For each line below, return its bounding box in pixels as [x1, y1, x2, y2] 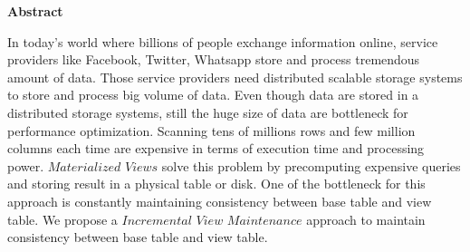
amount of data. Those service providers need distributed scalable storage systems [7, 67, 463, 86]
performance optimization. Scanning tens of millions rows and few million [7, 121, 416, 140]
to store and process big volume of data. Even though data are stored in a [7, 85, 419, 104]
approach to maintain [306, 209, 426, 228]
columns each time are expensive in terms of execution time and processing [7, 139, 425, 158]
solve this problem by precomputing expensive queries [161, 156, 461, 175]
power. [7, 156, 44, 175]
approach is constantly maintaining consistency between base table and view [7, 191, 432, 210]
